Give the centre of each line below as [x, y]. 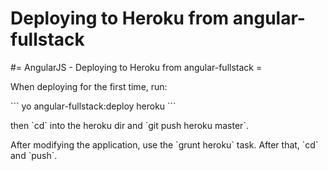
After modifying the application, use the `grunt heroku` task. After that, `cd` [164, 144]
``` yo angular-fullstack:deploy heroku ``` [93, 106]
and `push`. [34, 155]
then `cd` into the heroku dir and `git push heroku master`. [129, 125]
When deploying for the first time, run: [89, 86]
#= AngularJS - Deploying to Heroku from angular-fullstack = [136, 67]
